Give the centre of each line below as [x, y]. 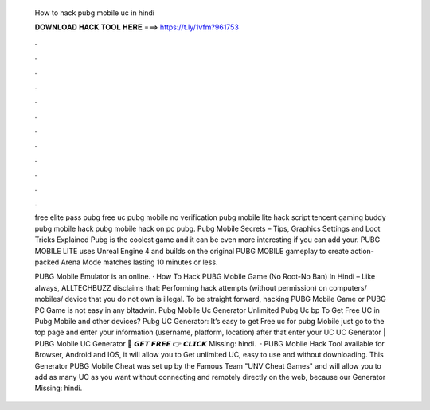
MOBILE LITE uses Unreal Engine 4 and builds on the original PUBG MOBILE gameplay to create [192, 251]
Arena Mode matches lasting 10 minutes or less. [139, 262]
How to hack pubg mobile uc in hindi [95, 13]
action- [362, 251]
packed [47, 262]
